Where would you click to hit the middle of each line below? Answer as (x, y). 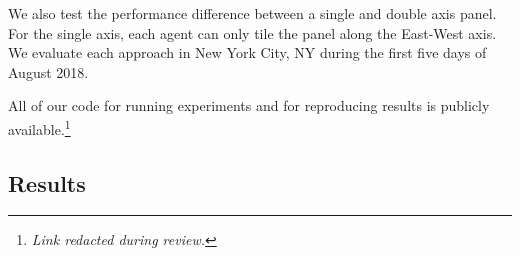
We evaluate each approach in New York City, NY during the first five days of (247, 52)
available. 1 (39, 127)
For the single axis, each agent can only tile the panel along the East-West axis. (252, 32)
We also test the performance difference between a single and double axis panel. (252, 13)
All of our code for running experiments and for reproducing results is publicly (249, 105)
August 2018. (48, 71)
